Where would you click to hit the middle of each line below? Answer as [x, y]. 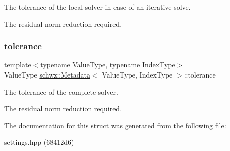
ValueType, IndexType [137, 74]
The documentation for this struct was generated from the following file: [115, 125]
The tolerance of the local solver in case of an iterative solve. [97, 7]
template [18, 65]
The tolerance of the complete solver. [61, 91]
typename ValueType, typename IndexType [108, 65]
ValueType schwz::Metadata [47, 74]
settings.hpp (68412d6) [39, 142]
